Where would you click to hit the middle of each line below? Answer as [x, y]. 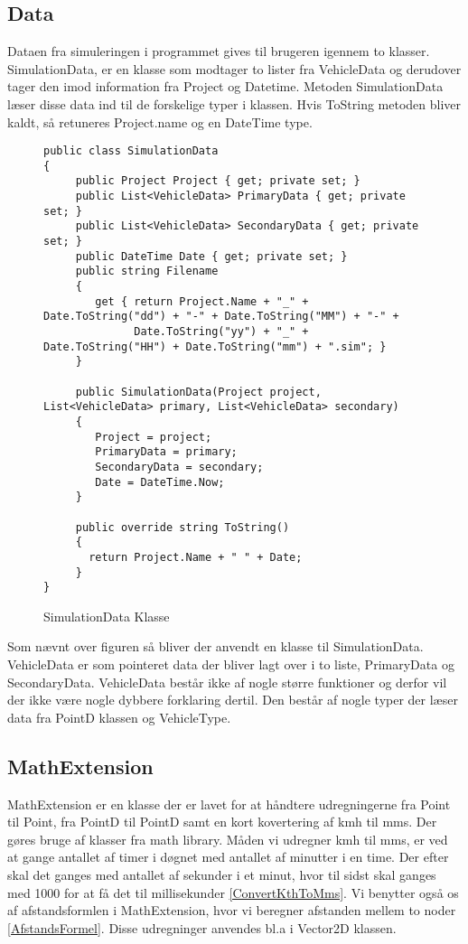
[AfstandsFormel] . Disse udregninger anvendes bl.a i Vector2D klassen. [202, 927]
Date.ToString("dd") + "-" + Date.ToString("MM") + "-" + [221, 317]
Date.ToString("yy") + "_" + [221, 332]
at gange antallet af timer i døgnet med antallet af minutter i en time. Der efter [228, 857]
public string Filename [147, 271]
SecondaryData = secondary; [179, 467]
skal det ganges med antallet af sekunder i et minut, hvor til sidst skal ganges [222, 874]
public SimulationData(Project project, [198, 392]
